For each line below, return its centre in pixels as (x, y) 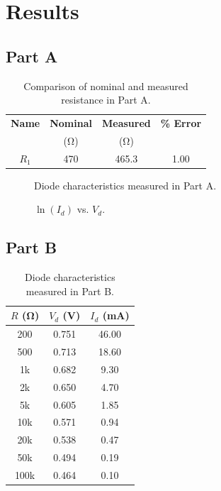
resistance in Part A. (106, 100)
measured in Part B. (70, 291)
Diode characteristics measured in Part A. (125, 185)
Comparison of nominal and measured (106, 85)
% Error (181, 123)
